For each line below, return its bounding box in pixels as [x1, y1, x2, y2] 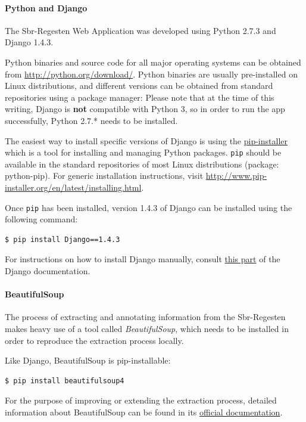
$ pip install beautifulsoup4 [5, 376, 124, 385]
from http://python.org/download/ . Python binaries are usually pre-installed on [5, 67, 298, 80]
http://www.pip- [205, 169, 267, 182]
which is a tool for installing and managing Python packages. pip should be [5, 146, 282, 159]
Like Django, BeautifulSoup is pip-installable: [5, 354, 171, 367]
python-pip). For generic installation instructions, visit [5, 169, 204, 182]
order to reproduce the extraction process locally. [5, 334, 184, 346]
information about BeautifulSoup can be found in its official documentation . [5, 405, 283, 418]
